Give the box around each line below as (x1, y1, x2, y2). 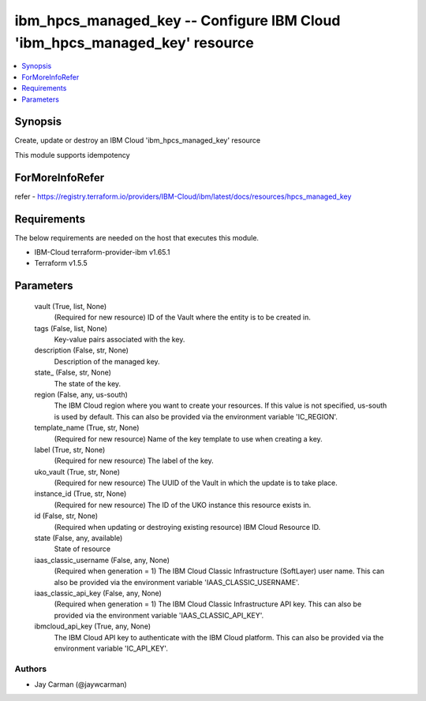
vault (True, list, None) (34, 301, 107, 311)
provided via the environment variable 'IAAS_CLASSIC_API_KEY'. (54, 610, 264, 620)
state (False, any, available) (34, 533, 123, 543)
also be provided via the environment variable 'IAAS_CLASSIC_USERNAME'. (54, 577, 300, 587)
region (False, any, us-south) (34, 390, 128, 399)
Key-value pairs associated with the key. (54, 334, 185, 344)
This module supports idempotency (14, 150, 130, 159)
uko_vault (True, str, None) (34, 467, 121, 476)
